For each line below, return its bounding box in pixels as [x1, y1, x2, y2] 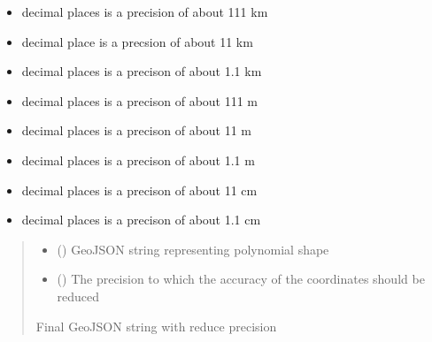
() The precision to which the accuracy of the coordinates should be [57, 270, 425, 288]
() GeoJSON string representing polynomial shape [57, 239, 329, 258]
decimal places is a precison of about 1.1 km [21, 62, 262, 80]
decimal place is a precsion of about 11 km [21, 32, 253, 50]
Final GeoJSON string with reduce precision [35, 316, 277, 335]
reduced [57, 286, 100, 305]
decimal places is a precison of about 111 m [21, 91, 258, 110]
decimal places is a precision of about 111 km [21, 3, 268, 20]
